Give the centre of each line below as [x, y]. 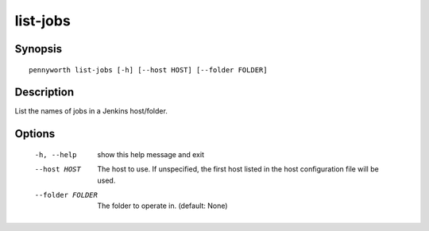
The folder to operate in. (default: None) [162, 206]
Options [35, 134]
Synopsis [39, 49]
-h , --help [56, 154]
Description [44, 92]
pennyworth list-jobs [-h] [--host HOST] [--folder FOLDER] [148, 70]
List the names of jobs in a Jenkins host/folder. [91, 111]
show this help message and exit [151, 154]
